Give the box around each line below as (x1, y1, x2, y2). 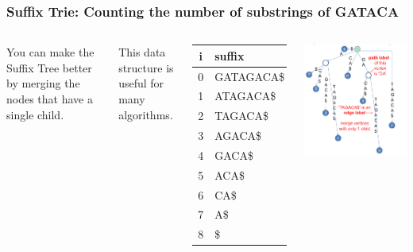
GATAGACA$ (214, 68, 285, 84)
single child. (6, 106, 64, 122)
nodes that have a (6, 91, 93, 107)
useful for (118, 75, 164, 91)
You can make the (6, 44, 95, 60)
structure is (118, 59, 174, 76)
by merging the (6, 75, 80, 91)
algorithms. (118, 106, 173, 122)
